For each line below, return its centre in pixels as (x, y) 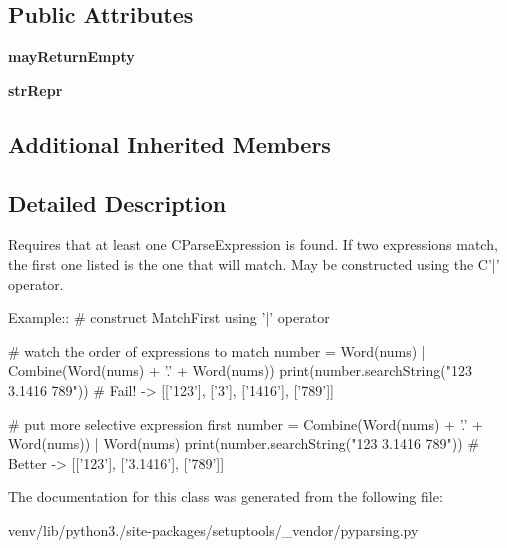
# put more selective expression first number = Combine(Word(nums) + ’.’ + (246, 423)
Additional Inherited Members (169, 143)
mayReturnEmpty (71, 56)
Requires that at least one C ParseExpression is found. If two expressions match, (253, 244)
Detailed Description (117, 202)
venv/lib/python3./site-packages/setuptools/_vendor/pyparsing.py (213, 529)
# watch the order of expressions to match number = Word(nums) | (217, 350)
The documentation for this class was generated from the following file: (225, 496)
